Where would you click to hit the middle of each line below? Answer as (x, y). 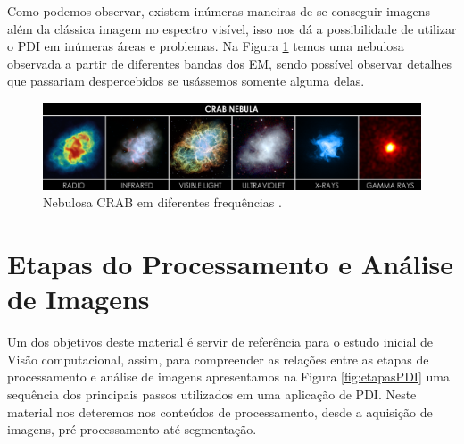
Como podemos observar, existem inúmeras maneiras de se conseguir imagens (219, 11)
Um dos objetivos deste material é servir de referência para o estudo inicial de (220, 342)
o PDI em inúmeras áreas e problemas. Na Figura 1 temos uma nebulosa (206, 46)
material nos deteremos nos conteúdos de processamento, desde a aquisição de (220, 411)
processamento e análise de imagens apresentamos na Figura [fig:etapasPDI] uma (228, 377)
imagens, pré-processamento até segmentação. (132, 429)
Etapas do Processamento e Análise (231, 264)
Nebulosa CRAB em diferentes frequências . (162, 202)
